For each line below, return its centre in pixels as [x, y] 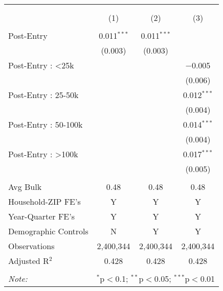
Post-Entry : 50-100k [46, 124]
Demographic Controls [48, 231]
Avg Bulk [25, 187]
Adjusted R [29, 261]
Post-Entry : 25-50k [43, 95]
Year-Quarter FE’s [42, 216]
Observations [31, 246]
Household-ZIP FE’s [44, 201]
